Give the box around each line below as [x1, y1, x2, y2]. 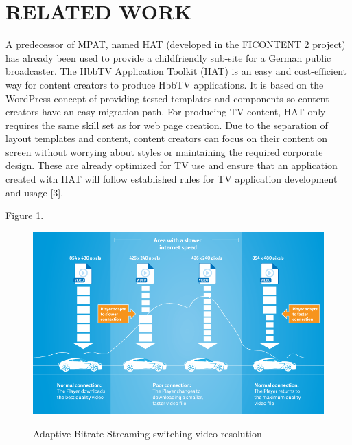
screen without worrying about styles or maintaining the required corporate [5, 144, 323, 159]
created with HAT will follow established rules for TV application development [5, 172, 338, 186]
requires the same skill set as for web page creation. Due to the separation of [5, 117, 328, 132]
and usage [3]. [5, 185, 64, 199]
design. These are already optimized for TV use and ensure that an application [5, 158, 338, 172]
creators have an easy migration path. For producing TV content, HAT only [5, 104, 326, 119]
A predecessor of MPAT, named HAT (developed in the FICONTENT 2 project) [5, 37, 346, 52]
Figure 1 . [5, 208, 44, 223]
